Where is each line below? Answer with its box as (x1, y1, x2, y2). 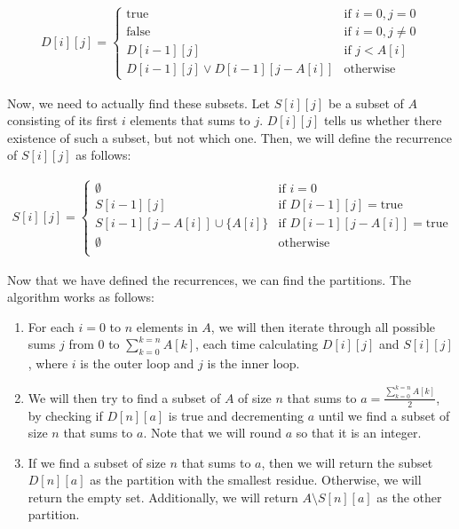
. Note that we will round (143, 423, 281, 442)
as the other (376, 487, 442, 506)
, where (28, 354, 68, 373)
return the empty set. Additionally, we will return (28, 487, 298, 506)
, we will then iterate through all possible (210, 317, 436, 336)
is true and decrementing (168, 406, 305, 424)
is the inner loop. (207, 354, 300, 373)
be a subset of (328, 93, 404, 112)
